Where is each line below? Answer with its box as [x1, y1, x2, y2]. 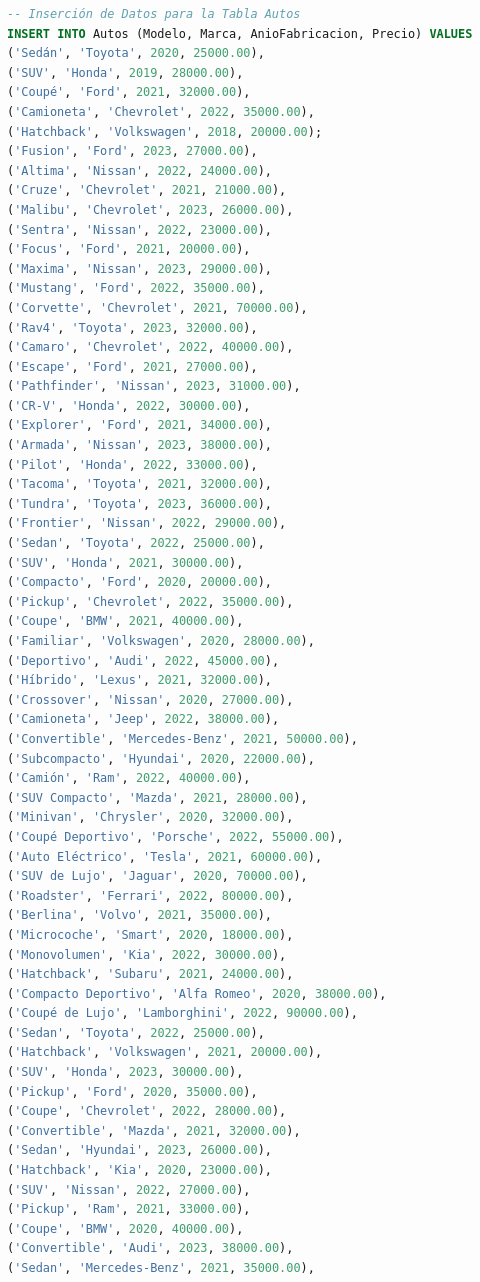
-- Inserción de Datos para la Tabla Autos [7, 7, 301, 21]
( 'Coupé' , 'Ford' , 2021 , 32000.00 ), [7, 85, 251, 100]
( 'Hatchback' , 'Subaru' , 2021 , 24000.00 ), [7, 967, 294, 982]
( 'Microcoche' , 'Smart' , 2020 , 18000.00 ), [7, 927, 294, 942]
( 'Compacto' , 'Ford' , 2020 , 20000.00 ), [7, 575, 272, 590]
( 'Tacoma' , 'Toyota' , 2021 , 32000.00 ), [7, 477, 272, 492]
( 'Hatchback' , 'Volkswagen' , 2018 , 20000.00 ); [7, 124, 323, 139]
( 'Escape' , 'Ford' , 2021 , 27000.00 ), [7, 359, 258, 374]
